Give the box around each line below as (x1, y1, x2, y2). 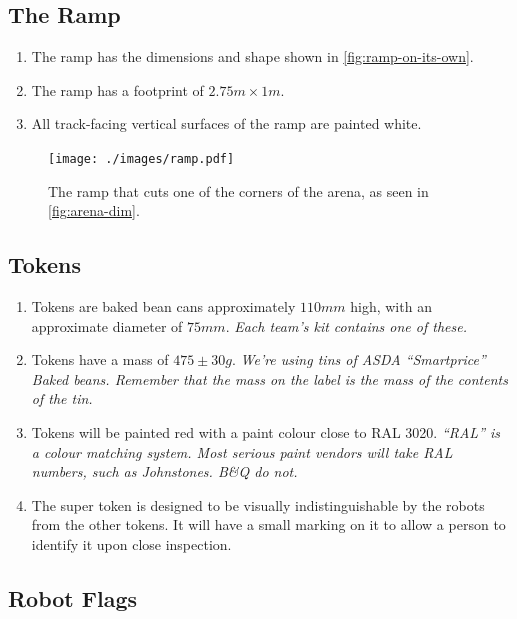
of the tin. (31, 388, 93, 409)
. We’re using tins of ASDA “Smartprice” (231, 349, 486, 370)
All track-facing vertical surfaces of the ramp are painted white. (31, 113, 422, 134)
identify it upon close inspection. (31, 533, 232, 554)
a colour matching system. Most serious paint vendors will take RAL (31, 441, 453, 462)
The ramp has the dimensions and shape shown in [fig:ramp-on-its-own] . (31, 46, 474, 67)
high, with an (350, 296, 432, 317)
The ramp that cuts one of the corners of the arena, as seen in (48, 180, 429, 201)
